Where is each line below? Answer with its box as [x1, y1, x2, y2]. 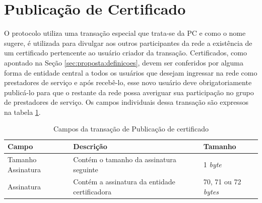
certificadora [73, 186, 111, 196]
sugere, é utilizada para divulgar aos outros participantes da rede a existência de [4, 37, 252, 48]
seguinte [73, 164, 98, 174]
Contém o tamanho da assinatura [73, 154, 176, 164]
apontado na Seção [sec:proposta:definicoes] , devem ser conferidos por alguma [4, 57, 244, 67]
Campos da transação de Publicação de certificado [53, 123, 209, 134]
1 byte [203, 159, 222, 169]
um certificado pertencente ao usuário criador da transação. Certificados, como [4, 47, 247, 58]
